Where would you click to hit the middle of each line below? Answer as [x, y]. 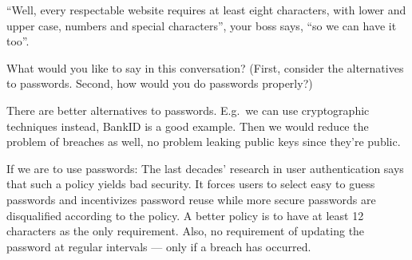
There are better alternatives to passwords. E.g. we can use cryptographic [188, 110]
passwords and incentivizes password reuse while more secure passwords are [191, 199]
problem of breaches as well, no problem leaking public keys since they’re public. [204, 142]
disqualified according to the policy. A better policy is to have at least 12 [185, 215]
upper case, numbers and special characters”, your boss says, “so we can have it [202, 25]
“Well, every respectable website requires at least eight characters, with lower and [206, 10]
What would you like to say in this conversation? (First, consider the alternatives [205, 67]
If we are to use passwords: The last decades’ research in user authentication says [205, 168]
